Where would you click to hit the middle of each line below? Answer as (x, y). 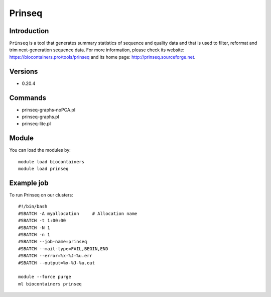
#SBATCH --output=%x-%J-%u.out (57, 263)
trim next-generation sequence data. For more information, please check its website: (97, 50)
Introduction (29, 31)
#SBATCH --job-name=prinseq (53, 242)
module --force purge (45, 277)
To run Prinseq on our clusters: (41, 195)
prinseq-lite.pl (36, 124)
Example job (29, 183)
